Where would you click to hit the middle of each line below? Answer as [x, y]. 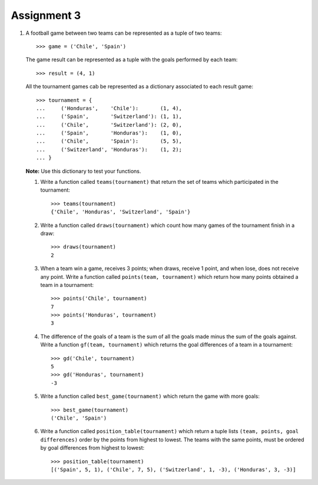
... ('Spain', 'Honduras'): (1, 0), [109, 133]
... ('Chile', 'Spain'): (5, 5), [109, 141]
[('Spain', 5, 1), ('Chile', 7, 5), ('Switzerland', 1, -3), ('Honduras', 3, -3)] [173, 469]
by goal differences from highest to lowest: [92, 448]
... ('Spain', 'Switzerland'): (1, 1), [109, 117]
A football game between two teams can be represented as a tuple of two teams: [124, 33]
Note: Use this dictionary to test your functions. [83, 171]
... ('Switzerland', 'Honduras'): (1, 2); [109, 149]
